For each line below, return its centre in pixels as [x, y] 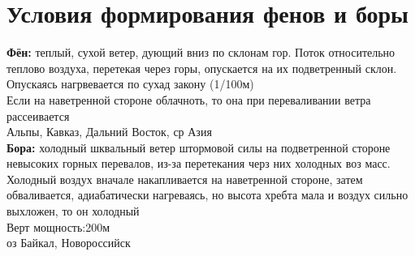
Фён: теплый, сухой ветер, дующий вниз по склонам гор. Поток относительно [201, 52]
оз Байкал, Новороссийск [69, 243]
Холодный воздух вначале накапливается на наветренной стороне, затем [185, 179]
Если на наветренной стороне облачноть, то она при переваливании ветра [189, 99]
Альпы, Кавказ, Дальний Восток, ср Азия [109, 132]
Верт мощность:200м [58, 226]
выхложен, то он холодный [73, 211]
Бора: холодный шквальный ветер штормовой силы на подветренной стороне [199, 147]
